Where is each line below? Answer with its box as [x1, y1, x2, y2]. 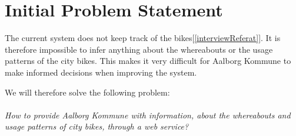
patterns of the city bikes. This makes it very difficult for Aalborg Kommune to [5, 55, 291, 67]
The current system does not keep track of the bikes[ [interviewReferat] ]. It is [5, 32, 281, 44]
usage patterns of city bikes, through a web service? [5, 120, 189, 132]
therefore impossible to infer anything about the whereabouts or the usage [5, 43, 273, 55]
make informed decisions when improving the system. [5, 66, 197, 78]
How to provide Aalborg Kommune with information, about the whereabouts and [5, 108, 291, 121]
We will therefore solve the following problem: [5, 86, 170, 98]
